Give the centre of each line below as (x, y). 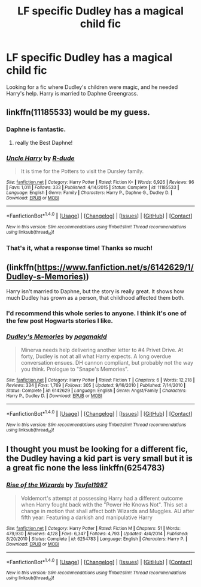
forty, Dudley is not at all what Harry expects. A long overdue (96, 356)
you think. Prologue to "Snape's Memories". (74, 369)
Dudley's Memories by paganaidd (57, 336)
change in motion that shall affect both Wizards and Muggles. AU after (107, 511)
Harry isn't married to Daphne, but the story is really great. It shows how (95, 291)
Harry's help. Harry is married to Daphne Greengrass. (72, 93)
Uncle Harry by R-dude (40, 158)
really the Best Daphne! (44, 142)
